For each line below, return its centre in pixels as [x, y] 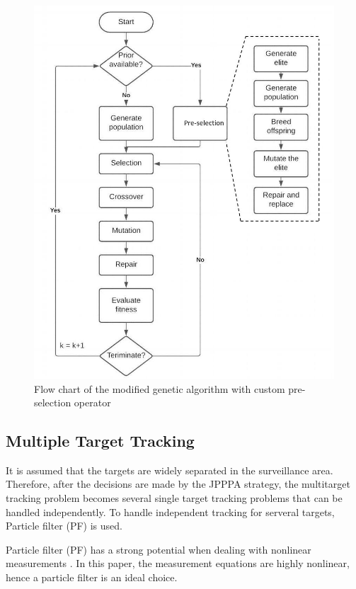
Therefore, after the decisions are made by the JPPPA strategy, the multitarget [178, 484]
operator [92, 402]
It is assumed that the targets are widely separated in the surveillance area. [170, 470]
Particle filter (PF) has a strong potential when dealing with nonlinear [159, 549]
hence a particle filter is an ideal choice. [92, 577]
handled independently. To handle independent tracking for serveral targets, [170, 511]
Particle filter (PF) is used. [64, 526]
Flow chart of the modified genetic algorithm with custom [160, 388]
